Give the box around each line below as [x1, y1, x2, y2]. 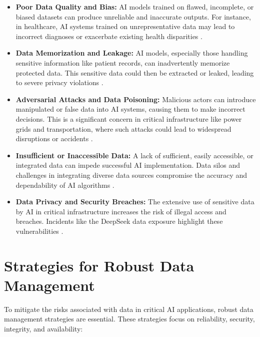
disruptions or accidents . [15, 133, 93, 144]
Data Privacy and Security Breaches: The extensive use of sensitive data [15, 196, 254, 207]
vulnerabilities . [15, 225, 63, 236]
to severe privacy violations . [15, 77, 103, 88]
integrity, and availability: [4, 323, 83, 333]
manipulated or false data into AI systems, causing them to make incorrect [15, 104, 245, 114]
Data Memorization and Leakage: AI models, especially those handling [15, 48, 248, 58]
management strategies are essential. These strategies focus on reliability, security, [4, 313, 255, 324]
